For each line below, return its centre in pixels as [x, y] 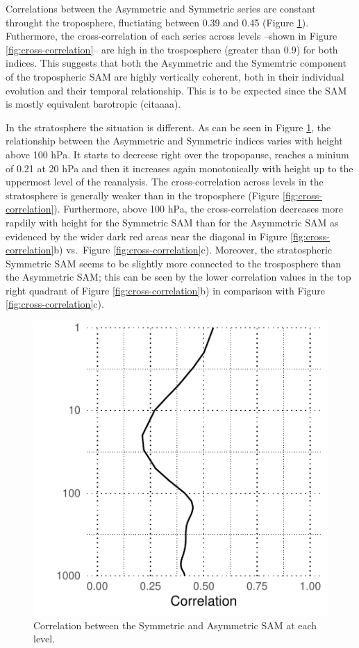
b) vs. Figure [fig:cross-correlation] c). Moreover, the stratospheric [193, 250]
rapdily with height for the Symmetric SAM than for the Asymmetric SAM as [172, 222]
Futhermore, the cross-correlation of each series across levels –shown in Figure [172, 36]
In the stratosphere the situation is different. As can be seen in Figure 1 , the [168, 127]
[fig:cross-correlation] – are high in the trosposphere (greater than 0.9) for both [172, 49]
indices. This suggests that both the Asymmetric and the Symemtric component [176, 63]
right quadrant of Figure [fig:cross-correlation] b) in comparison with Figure [165, 290]
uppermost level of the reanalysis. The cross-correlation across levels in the [165, 182]
